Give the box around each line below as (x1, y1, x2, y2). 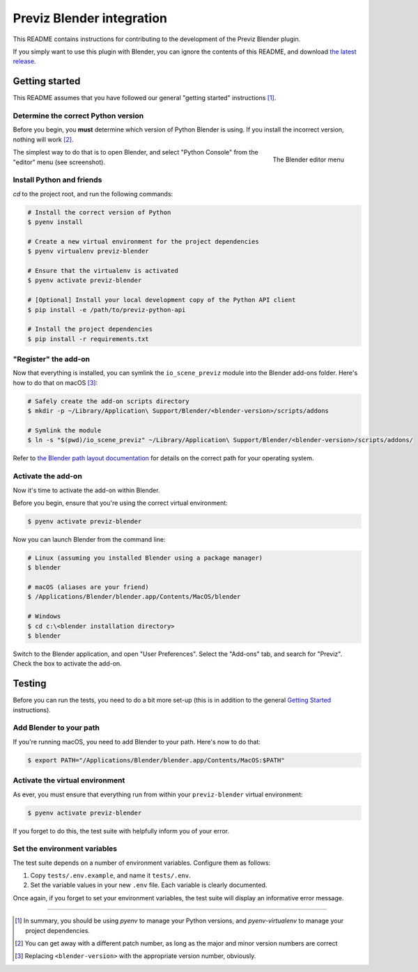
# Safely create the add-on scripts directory (27, 397, 189, 405)
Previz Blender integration (13, 10, 167, 26)
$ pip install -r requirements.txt (27, 335, 149, 343)
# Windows (27, 613, 61, 620)
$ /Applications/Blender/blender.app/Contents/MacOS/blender (27, 593, 241, 601)
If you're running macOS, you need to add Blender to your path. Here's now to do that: (13, 737, 261, 746)
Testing (13, 677, 47, 689)
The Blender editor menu (272, 155, 344, 164)
